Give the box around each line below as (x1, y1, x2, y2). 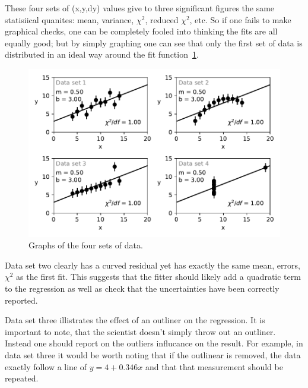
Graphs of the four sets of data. (28, 239, 143, 251)
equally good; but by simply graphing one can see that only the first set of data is (5, 36, 303, 49)
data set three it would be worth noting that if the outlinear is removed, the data (5, 348, 301, 361)
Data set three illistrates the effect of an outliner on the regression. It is (5, 314, 265, 326)
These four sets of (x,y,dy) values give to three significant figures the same (5, 2, 275, 14)
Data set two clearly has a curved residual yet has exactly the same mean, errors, (5, 258, 300, 271)
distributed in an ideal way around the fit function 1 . (5, 48, 199, 61)
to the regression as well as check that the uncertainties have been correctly (5, 282, 280, 294)
